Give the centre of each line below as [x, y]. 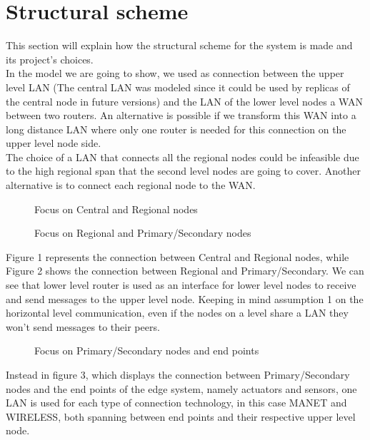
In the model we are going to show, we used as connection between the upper [175, 73]
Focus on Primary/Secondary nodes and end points [147, 351]
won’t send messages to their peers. [83, 326]
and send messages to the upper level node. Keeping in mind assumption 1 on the [185, 298]
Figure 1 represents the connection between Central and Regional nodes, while [177, 256]
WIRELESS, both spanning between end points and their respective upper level [181, 416]
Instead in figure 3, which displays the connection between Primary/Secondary [178, 374]
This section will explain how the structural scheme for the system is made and [179, 45]
